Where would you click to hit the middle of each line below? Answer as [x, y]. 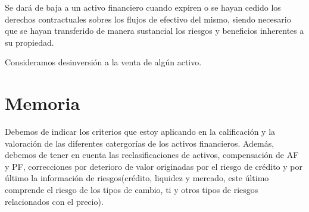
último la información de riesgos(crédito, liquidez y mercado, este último [137, 178]
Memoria [43, 103]
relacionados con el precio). [54, 201]
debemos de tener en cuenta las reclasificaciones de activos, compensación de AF [152, 155]
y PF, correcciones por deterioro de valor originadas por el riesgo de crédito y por [154, 166]
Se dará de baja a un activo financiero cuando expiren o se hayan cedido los [143, 7]
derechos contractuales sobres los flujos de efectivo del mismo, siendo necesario [148, 19]
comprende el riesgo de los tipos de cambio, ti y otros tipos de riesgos [132, 190]
